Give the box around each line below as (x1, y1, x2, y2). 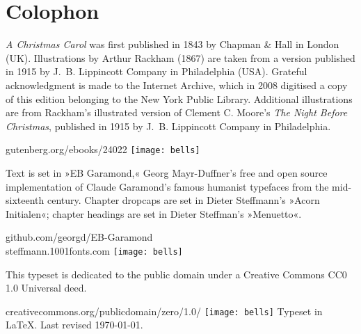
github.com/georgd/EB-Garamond (6, 230, 153, 244)
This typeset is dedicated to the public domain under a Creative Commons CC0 (6, 267, 347, 281)
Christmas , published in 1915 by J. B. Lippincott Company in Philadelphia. (6, 118, 331, 133)
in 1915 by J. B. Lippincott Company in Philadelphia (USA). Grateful (6, 64, 307, 79)
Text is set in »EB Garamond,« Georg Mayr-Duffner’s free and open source (6, 165, 328, 180)
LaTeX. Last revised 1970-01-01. (6, 317, 143, 332)
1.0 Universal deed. (6, 280, 87, 295)
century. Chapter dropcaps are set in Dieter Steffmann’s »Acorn (47, 193, 320, 207)
